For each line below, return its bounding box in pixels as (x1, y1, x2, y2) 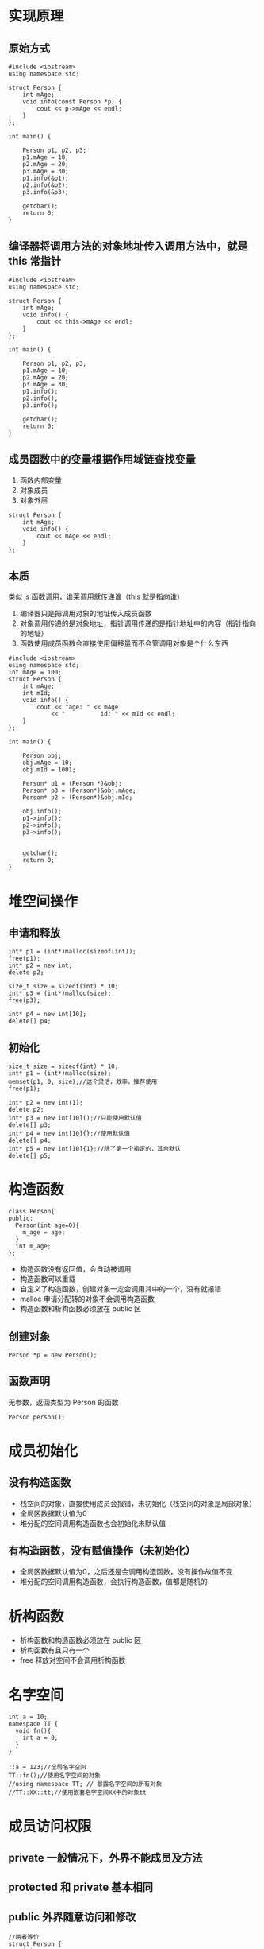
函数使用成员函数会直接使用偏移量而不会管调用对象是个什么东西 (19, 639, 228, 648)
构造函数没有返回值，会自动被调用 (19, 1264, 132, 1274)
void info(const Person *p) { (22, 98, 123, 106)
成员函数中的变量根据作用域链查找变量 (8, 452, 196, 466)
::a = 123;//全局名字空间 (8, 1763, 87, 1771)
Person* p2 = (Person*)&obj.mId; (22, 794, 133, 802)
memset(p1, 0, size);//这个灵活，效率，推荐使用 (8, 1078, 158, 1086)
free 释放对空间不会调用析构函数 (19, 1655, 126, 1664)
